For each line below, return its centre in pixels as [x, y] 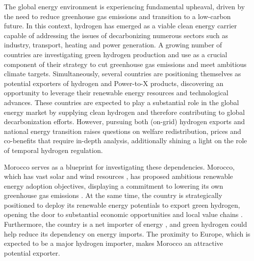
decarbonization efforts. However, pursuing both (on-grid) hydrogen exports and [125, 121]
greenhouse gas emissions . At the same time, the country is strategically [113, 195]
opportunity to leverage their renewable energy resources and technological [116, 93]
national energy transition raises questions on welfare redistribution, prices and [123, 131]
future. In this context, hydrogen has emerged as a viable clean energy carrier [120, 26]
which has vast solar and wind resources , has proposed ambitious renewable [119, 176]
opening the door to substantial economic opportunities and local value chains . [123, 214]
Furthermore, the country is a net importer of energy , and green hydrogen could [126, 224]
